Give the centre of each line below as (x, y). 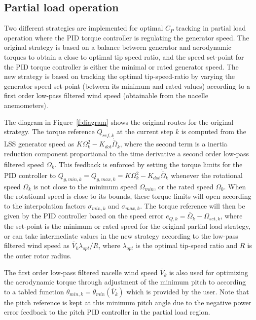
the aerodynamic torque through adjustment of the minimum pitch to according (125, 282)
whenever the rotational (207, 175)
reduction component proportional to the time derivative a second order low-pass (127, 153)
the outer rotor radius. (38, 255)
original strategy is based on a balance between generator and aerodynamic (118, 47)
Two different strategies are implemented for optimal (84, 28)
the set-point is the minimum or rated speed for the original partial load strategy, (127, 226)
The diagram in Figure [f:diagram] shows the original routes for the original (119, 122)
